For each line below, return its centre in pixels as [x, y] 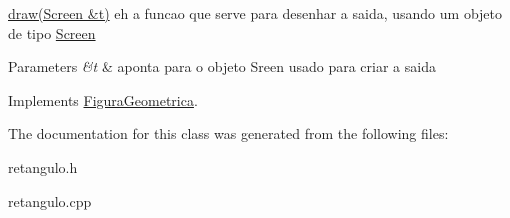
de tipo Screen [52, 32]
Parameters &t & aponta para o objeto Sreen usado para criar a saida [222, 66]
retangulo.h [43, 166]
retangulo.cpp [50, 200]
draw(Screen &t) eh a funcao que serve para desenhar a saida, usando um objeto [255, 13]
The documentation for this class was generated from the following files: [228, 133]
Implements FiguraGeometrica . [103, 99]
